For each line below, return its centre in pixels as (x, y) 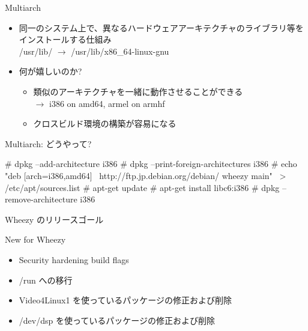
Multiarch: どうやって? (48, 143)
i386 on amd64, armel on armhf (107, 103)
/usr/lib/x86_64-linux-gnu (120, 51)
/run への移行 (46, 280)
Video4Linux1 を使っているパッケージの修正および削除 (125, 300)
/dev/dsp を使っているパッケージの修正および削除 (117, 320)
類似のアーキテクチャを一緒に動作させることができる (138, 91)
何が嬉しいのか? (50, 71)
